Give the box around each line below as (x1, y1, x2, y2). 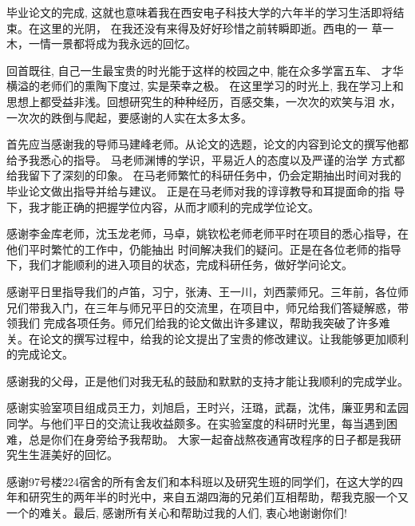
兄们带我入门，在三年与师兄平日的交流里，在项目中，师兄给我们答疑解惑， (6, 299, 397, 315)
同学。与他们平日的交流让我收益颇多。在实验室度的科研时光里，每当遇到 (6, 415, 386, 432)
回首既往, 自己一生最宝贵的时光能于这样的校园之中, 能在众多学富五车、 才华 (6, 61, 404, 78)
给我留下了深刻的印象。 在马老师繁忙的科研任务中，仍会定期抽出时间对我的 (6, 167, 401, 184)
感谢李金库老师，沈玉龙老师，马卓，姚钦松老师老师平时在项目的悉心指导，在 (6, 225, 409, 242)
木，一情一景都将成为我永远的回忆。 (6, 35, 196, 52)
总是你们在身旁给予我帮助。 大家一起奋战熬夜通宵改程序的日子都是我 (28, 430, 390, 447)
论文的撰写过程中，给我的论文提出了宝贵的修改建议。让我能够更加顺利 (39, 330, 409, 346)
